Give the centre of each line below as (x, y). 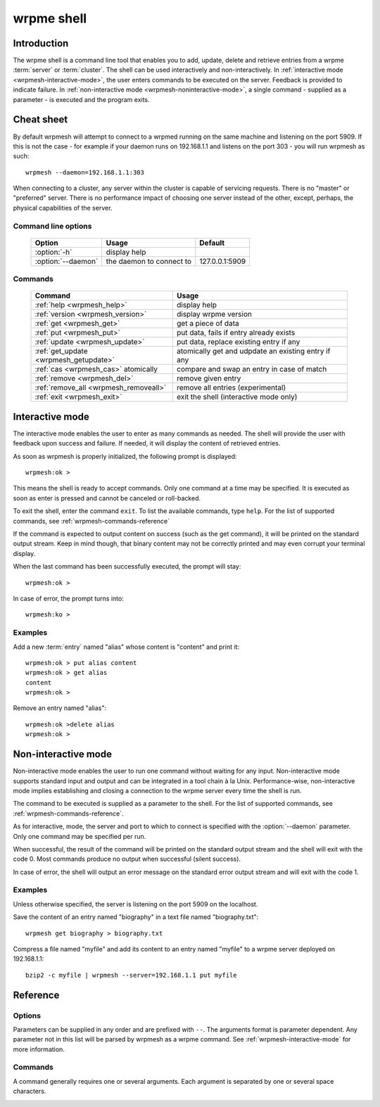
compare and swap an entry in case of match (252, 369)
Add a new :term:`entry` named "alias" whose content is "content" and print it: (126, 647)
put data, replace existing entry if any (239, 342)
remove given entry (209, 379)
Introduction (41, 43)
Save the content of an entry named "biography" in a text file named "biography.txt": (136, 917)
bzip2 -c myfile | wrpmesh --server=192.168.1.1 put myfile (131, 975)
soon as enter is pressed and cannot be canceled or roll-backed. (107, 498)
